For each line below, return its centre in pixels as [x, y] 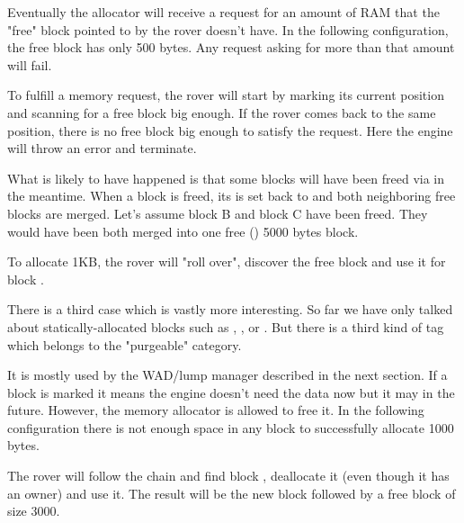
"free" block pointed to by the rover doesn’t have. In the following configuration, [228, 29]
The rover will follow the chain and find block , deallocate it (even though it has [228, 476]
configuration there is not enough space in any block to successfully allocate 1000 [231, 427]
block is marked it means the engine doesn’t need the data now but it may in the [231, 392]
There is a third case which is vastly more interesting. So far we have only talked [230, 309]
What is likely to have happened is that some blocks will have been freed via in [226, 178]
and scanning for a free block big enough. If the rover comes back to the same [222, 112]
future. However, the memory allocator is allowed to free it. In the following [216, 410]
